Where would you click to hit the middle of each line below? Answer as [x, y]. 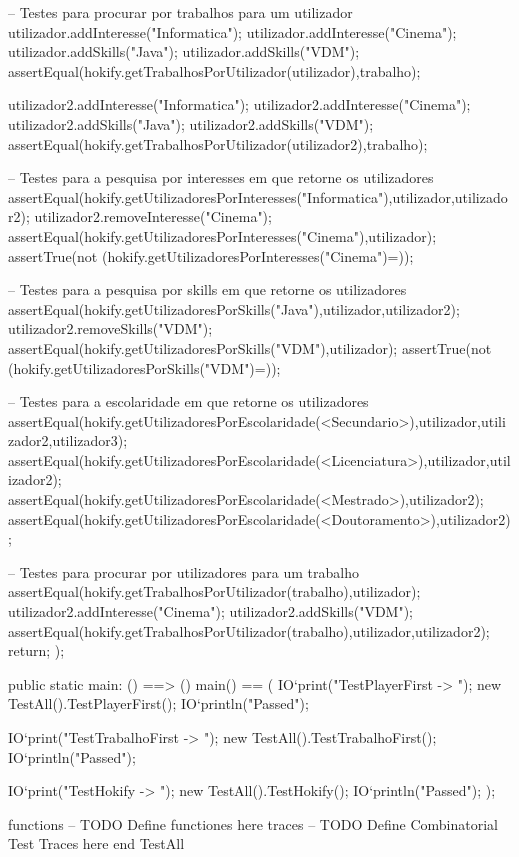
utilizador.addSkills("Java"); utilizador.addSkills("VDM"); [184, 51]
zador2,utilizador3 [63, 440]
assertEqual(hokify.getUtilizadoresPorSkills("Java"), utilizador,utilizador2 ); [234, 308]
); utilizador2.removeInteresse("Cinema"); [146, 216]
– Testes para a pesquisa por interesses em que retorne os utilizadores [221, 177]
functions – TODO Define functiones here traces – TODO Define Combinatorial [253, 823]
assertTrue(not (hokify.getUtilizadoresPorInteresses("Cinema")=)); [211, 255]
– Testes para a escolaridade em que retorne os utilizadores [188, 401]
